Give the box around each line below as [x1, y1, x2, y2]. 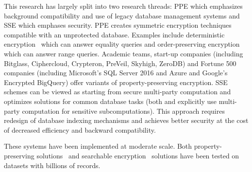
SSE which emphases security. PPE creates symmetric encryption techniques [4, 20, 232, 30]
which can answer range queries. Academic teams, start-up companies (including [4, 48, 243, 58]
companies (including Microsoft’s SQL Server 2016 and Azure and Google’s [4, 68, 228, 78]
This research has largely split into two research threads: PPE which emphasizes [4, 1, 243, 11]
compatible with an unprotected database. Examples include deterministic [4, 29, 225, 39]
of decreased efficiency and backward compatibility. [4, 124, 156, 135]
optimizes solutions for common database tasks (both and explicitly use [4, 96, 217, 106]
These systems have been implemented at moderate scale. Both [4, 141, 192, 151]
